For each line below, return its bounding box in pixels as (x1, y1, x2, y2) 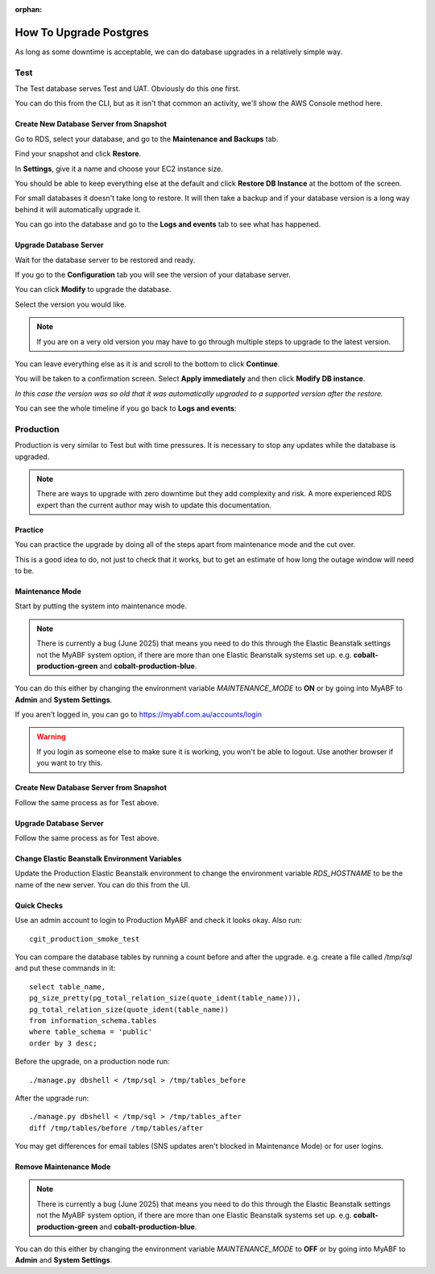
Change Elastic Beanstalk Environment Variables (14, 854, 182, 863)
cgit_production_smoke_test (29, 934, 140, 943)
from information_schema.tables (29, 1016, 157, 1025)
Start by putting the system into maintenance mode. (14, 601, 187, 611)
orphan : (14, 5, 43, 14)
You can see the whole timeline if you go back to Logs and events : (14, 403, 237, 413)
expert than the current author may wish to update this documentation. (36, 500, 271, 510)
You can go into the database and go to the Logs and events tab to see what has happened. (14, 219, 321, 229)
